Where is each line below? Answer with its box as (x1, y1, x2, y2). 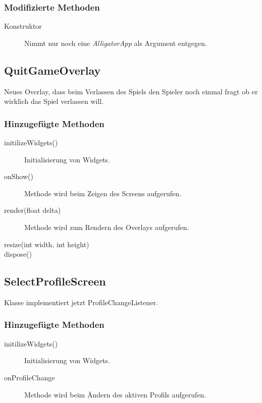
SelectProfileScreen (4, 273, 106, 289)
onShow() (4, 171, 33, 182)
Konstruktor (4, 21, 42, 31)
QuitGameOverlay (4, 62, 101, 78)
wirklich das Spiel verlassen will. (4, 96, 104, 106)
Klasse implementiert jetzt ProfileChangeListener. (4, 297, 158, 307)
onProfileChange (4, 372, 55, 382)
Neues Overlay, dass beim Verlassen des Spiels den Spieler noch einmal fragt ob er (4, 86, 258, 96)
